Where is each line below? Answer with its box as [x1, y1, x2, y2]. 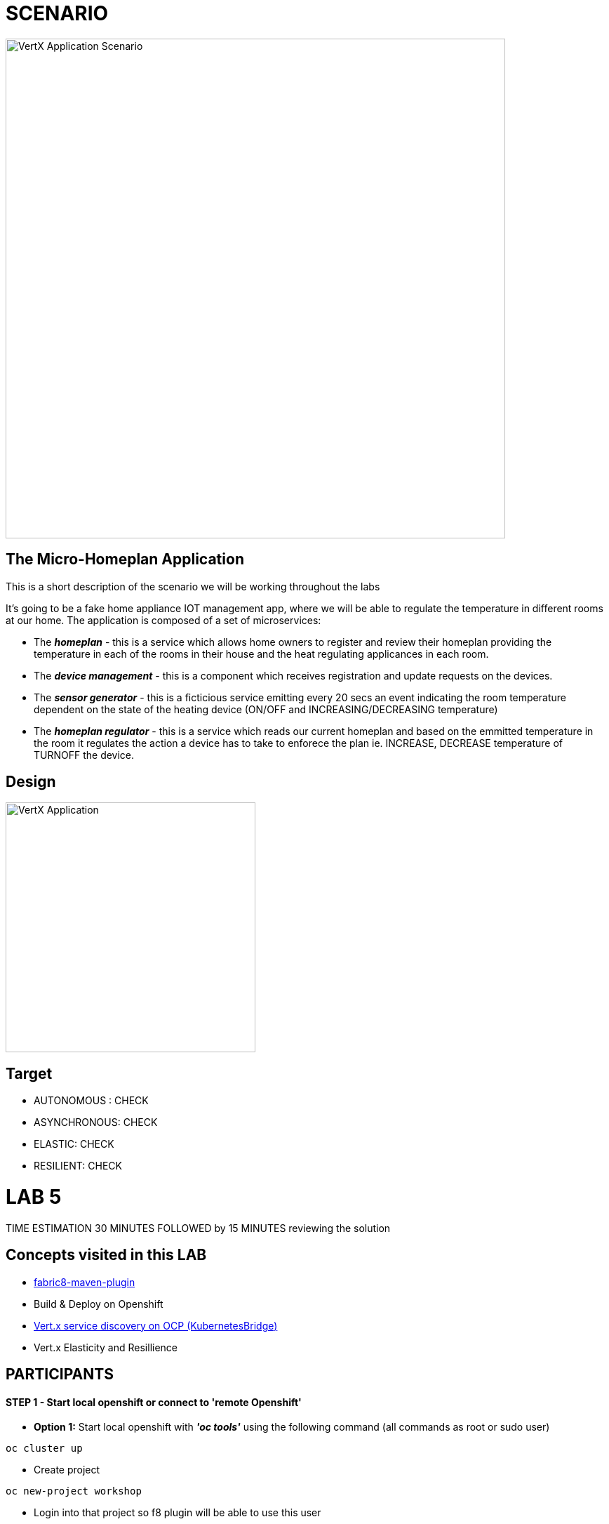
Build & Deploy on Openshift [34, 1297, 163, 1310]
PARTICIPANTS [6, 1365, 114, 1384]
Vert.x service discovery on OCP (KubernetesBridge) [34, 1319, 278, 1332]
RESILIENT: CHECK [34, 1160, 122, 1172]
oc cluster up [6, 1443, 83, 1455]
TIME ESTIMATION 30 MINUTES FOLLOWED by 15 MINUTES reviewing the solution [6, 1221, 391, 1234]
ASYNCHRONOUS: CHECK [34, 1116, 158, 1129]
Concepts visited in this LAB [6, 1246, 207, 1264]
